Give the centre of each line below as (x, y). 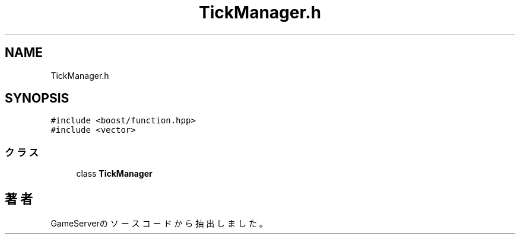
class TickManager (114, 174)
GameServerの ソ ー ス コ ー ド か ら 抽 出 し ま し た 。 (159, 224)
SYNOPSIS (37, 98)
